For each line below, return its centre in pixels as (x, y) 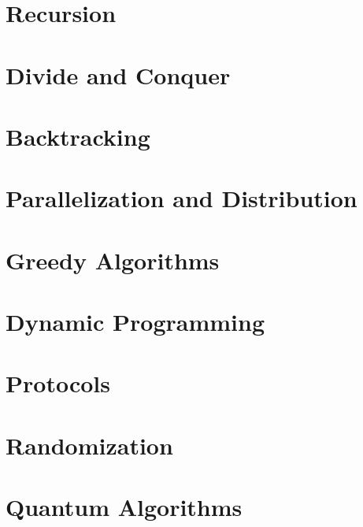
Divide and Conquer (118, 74)
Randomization (89, 445)
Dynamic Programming (135, 322)
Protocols (58, 383)
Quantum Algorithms (124, 507)
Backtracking (78, 136)
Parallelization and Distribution (181, 198)
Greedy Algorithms (113, 260)
